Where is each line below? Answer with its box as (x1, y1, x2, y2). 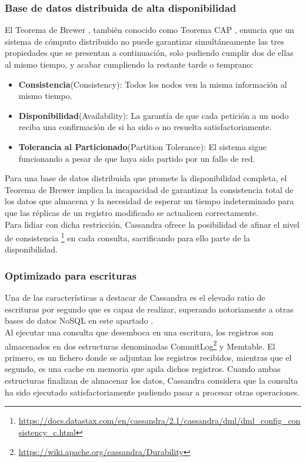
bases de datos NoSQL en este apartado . (5, 314, 154, 327)
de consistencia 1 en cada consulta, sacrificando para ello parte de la (5, 230, 250, 244)
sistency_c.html (18, 426, 76, 438)
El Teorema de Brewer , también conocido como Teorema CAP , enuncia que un (5, 24, 294, 36)
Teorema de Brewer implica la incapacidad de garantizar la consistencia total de (5, 183, 294, 195)
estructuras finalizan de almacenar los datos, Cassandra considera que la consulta (5, 374, 298, 386)
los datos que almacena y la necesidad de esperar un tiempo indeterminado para (5, 195, 294, 207)
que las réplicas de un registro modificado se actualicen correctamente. (5, 206, 258, 218)
